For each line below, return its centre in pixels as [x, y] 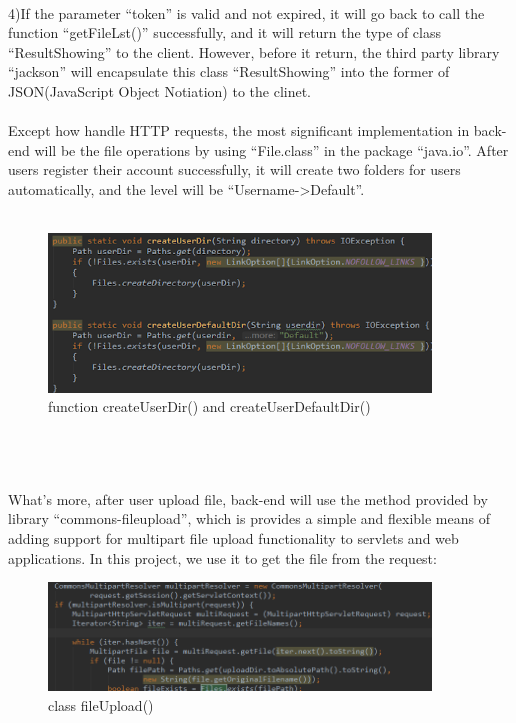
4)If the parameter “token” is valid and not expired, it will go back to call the [246, 12]
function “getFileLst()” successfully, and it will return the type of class [224, 32]
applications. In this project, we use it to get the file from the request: [222, 557]
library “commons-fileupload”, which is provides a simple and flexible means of [249, 518]
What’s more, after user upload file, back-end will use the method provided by [248, 498]
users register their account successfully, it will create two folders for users [234, 169]
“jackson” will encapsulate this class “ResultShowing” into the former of [229, 71]
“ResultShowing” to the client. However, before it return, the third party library [254, 51]
